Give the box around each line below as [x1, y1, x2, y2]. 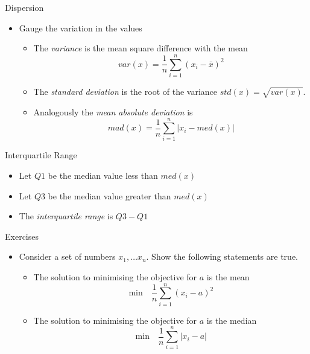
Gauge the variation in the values [19, 21, 142, 34]
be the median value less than [48, 169, 158, 181]
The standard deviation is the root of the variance [33, 85, 217, 97]
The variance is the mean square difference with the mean [33, 42, 248, 54]
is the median [206, 314, 257, 326]
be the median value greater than [48, 189, 171, 202]
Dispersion [5, 1, 44, 13]
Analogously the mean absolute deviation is [33, 105, 193, 118]
